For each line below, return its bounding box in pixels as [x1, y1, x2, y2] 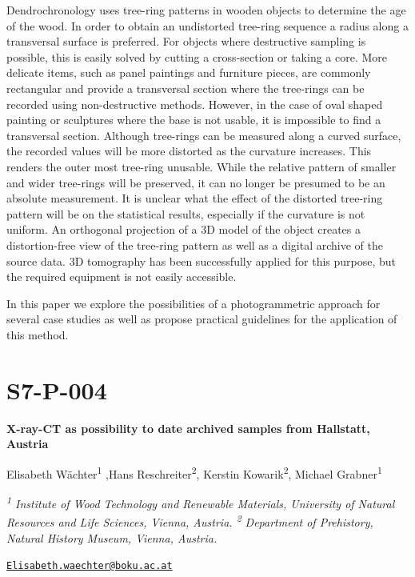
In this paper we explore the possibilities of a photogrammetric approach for [6, 295, 381, 311]
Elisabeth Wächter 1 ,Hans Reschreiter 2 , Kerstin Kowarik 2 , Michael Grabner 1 [6, 463, 382, 482]
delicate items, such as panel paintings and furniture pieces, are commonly [6, 64, 371, 81]
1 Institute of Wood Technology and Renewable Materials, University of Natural [6, 493, 395, 511]
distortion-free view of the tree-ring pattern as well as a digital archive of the [6, 236, 384, 253]
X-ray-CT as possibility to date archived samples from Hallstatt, [6, 419, 370, 436]
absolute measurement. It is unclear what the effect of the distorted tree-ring [6, 190, 383, 206]
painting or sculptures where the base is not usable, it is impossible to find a [6, 111, 381, 128]
